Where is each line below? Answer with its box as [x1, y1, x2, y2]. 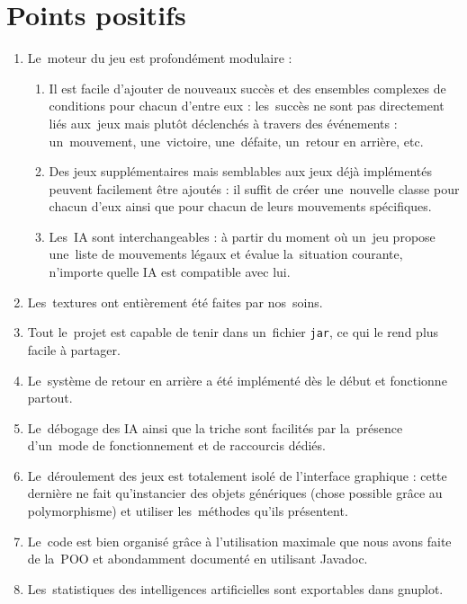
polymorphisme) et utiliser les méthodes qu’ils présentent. [27, 502, 348, 520]
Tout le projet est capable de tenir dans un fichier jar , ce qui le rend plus [27, 323, 439, 342]
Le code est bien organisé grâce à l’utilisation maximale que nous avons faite [27, 531, 452, 550]
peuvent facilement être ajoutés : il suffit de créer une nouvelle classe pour [49, 179, 460, 198]
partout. [27, 388, 73, 407]
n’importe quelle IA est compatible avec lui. [49, 262, 291, 281]
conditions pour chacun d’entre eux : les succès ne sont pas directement [49, 96, 445, 115]
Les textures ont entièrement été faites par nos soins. [27, 292, 323, 311]
